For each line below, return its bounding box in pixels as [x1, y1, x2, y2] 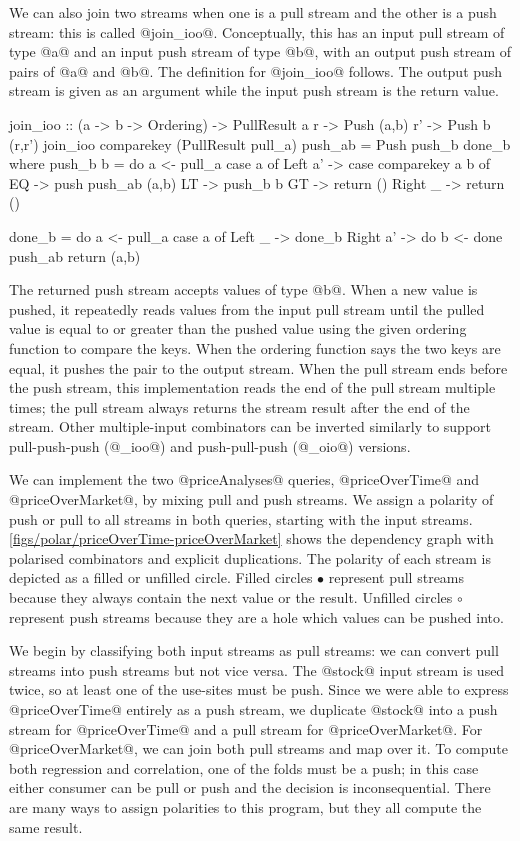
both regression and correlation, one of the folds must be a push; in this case [9, 757, 479, 778]
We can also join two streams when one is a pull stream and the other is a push [9, 2, 497, 22]
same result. [9, 816, 83, 837]
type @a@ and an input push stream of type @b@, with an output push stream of [9, 41, 512, 62]
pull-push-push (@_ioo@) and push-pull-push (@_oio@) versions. [9, 435, 411, 456]
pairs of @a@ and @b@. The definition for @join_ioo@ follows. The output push [9, 60, 503, 81]
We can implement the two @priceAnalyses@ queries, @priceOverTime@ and [9, 469, 480, 490]
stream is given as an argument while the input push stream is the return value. [9, 80, 499, 101]
